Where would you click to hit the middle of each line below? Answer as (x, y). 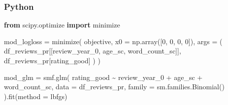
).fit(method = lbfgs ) (36, 96)
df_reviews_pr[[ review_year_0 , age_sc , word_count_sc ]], (93, 51)
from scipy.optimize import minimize (62, 25)
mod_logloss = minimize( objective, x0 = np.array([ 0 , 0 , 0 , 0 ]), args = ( (113, 41)
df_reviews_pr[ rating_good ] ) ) (52, 60)
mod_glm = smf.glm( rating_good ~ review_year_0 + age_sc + (103, 77)
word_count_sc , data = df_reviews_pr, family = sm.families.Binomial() (114, 87)
